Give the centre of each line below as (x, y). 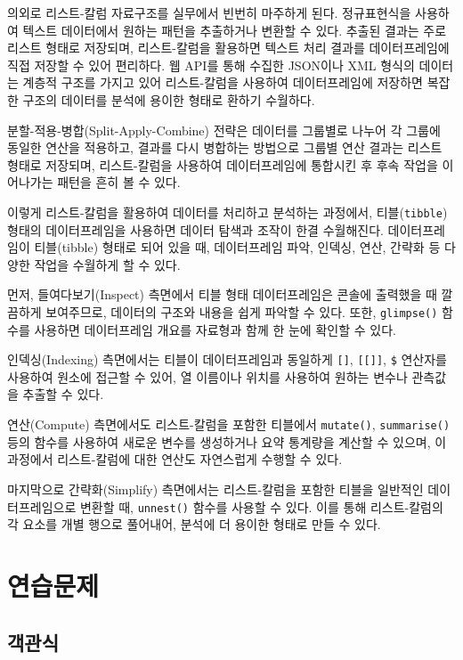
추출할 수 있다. (63, 394)
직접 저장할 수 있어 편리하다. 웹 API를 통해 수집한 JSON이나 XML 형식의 (211, 65)
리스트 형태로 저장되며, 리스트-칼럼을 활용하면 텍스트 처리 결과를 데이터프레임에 (228, 48)
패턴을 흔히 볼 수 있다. (119, 182)
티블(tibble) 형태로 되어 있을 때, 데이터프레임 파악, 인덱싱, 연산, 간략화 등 (237, 247)
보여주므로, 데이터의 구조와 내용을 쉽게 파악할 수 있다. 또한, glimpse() (242, 311)
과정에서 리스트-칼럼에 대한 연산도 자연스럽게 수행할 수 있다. (175, 459)
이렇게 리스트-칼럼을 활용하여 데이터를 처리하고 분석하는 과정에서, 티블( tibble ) (227, 212)
